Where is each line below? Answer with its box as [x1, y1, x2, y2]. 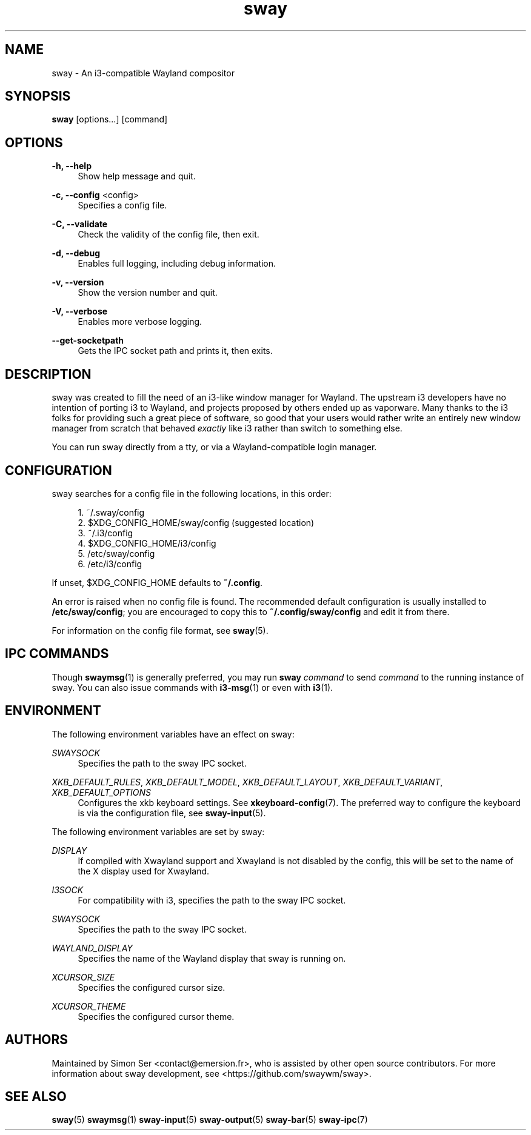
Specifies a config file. [78, 200, 167, 211]
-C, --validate [52, 219, 108, 230]
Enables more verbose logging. [78, 316, 202, 327]
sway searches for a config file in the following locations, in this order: [52, 488, 332, 499]
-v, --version [52, 277, 104, 288]
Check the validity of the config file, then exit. [78, 229, 259, 240]
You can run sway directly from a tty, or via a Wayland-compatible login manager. [52, 442, 377, 453]
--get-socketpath [52, 335, 124, 346]
